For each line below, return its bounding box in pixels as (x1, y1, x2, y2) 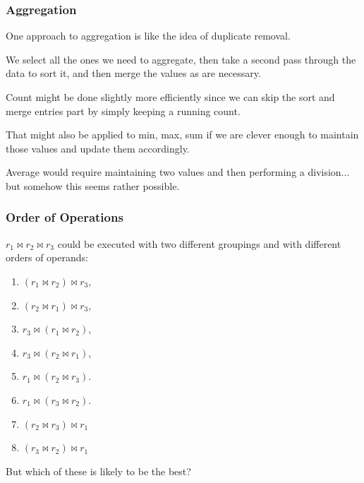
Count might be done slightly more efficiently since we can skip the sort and (6, 90, 335, 104)
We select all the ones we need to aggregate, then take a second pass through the (6, 52, 356, 66)
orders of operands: (6, 250, 88, 265)
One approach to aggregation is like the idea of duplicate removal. (6, 28, 291, 43)
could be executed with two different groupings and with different (57, 236, 341, 251)
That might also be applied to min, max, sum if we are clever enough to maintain (6, 127, 359, 142)
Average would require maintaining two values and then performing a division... (6, 165, 350, 179)
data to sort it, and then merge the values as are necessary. (6, 66, 261, 80)
